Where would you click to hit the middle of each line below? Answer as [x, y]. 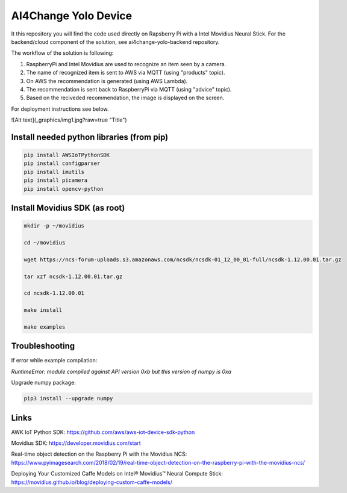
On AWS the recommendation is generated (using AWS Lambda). [107, 81]
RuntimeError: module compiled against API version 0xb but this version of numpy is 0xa [121, 371]
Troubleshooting [43, 346]
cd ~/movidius [45, 243]
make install [43, 310]
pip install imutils [54, 172]
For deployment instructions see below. [60, 109]
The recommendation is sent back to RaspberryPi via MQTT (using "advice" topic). [129, 89]
